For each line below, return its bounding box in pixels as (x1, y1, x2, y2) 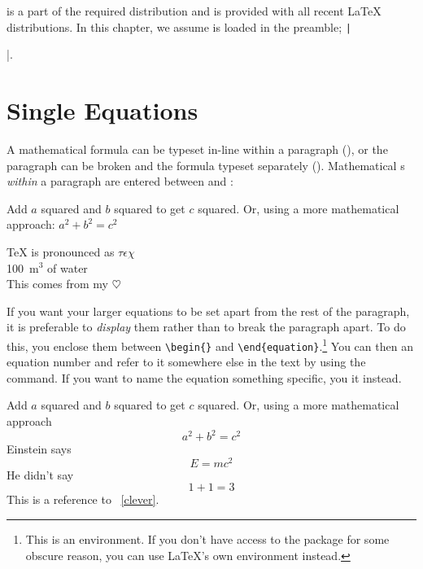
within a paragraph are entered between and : (7, 173, 233, 190)
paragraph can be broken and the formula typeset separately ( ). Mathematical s (7, 156, 405, 173)
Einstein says (7, 440, 72, 457)
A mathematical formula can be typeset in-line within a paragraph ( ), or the (7, 140, 388, 157)
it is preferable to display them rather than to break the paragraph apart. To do (7, 318, 406, 335)
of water (47, 259, 88, 276)
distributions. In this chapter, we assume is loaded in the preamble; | (7, 18, 351, 35)
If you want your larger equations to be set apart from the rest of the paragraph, (7, 302, 410, 319)
